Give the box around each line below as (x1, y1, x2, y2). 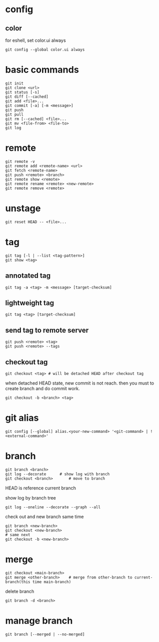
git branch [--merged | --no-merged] (5, 632, 85, 637)
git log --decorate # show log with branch (5, 472, 110, 477)
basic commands (5, 64, 79, 76)
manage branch (5, 615, 73, 626)
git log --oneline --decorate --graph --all (5, 505, 101, 510)
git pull (5, 112, 24, 117)
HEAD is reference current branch (5, 485, 76, 491)
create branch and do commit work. (5, 386, 80, 391)
